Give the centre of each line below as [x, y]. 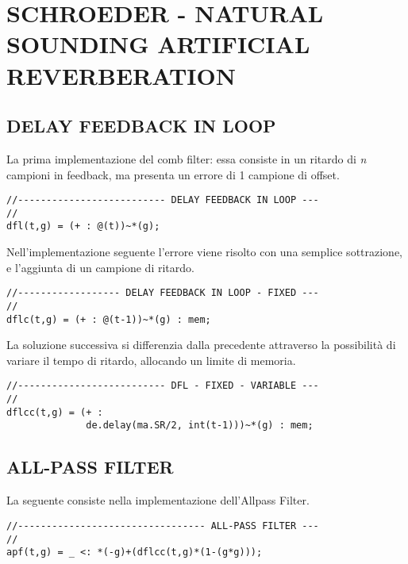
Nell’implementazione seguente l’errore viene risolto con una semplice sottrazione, [205, 252]
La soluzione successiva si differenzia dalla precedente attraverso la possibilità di [201, 345]
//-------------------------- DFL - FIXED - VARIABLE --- [163, 386]
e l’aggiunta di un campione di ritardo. [100, 267]
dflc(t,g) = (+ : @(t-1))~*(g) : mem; [109, 319]
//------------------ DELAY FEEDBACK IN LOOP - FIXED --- [163, 293]
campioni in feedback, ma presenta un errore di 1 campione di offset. [173, 174]
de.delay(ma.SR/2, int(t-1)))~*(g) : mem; [200, 426]
